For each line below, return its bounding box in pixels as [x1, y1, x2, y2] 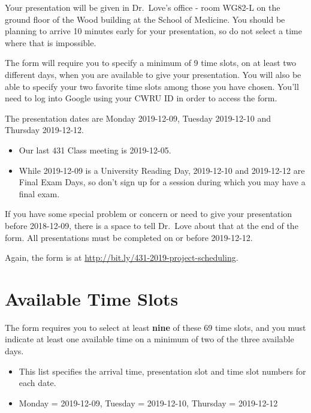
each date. [19, 376, 56, 389]
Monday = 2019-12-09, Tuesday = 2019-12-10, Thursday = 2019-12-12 [19, 396, 278, 409]
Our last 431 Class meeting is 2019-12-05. [19, 143, 171, 156]
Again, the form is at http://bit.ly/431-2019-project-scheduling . [5, 251, 238, 264]
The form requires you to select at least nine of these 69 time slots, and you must [5, 321, 306, 333]
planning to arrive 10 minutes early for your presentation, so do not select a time [5, 25, 302, 37]
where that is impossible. [5, 36, 96, 49]
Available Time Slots [5, 286, 179, 310]
